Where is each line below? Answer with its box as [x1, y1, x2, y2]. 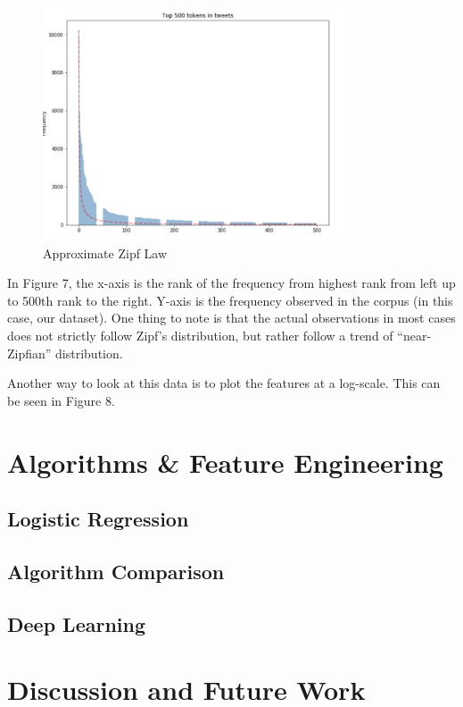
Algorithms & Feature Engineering [7, 443, 443, 480]
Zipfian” [7, 343, 52, 362]
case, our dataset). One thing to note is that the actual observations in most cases [7, 308, 456, 327]
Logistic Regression [7, 505, 189, 533]
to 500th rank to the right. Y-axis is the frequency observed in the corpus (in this [7, 290, 453, 309]
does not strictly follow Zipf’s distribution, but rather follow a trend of [7, 326, 393, 345]
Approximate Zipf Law [43, 243, 168, 262]
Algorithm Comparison [7, 557, 225, 585]
